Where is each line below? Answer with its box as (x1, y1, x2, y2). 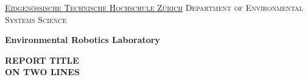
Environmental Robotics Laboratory (5, 33, 160, 46)
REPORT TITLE (5, 53, 79, 66)
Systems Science (5, 13, 67, 25)
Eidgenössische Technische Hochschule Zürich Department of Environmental (5, 1, 303, 13)
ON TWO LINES (5, 65, 80, 78)
